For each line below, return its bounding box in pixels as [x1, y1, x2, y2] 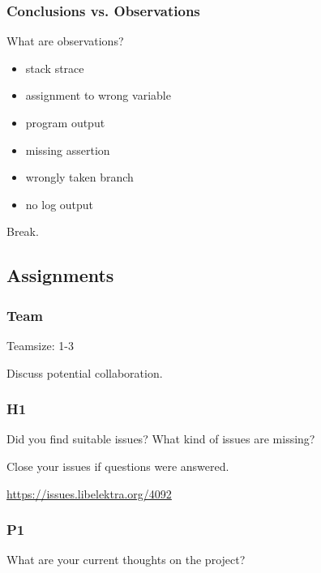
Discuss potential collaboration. [6, 364, 163, 381]
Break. [6, 223, 39, 240]
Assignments [6, 263, 114, 288]
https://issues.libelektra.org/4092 [6, 485, 172, 502]
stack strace [25, 59, 84, 76]
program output [25, 114, 105, 130]
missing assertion [25, 141, 110, 158]
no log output [25, 195, 94, 212]
